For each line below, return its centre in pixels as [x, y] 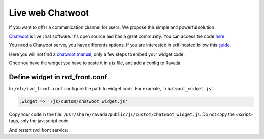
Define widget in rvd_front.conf [58, 77]
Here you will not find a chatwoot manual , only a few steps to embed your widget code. [97, 54]
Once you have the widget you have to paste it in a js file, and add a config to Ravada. [95, 63]
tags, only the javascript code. [40, 121]
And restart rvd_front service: [39, 130]
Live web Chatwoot [49, 13]
